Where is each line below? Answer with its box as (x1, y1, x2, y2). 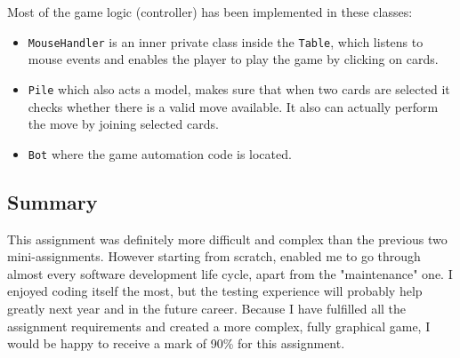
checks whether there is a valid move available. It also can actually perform (28, 97, 439, 115)
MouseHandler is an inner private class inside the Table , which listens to (28, 32, 424, 51)
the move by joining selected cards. (28, 115, 219, 133)
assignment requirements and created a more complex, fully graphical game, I (7, 316, 431, 335)
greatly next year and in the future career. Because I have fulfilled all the (7, 298, 407, 317)
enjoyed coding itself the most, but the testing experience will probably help (7, 282, 423, 300)
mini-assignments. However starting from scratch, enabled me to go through (7, 247, 421, 266)
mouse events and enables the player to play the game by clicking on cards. (28, 50, 439, 68)
